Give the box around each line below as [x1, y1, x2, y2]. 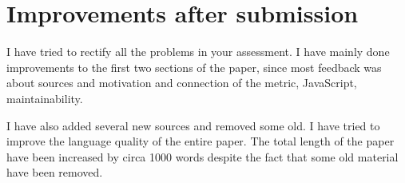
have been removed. [6, 164, 103, 181]
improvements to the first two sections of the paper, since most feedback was [6, 58, 382, 75]
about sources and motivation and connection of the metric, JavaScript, [6, 74, 357, 91]
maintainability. [6, 90, 83, 106]
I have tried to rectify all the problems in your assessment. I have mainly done [6, 43, 390, 60]
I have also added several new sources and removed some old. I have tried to [6, 117, 380, 133]
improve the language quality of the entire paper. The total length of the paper [6, 133, 395, 149]
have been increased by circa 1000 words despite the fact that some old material [6, 148, 399, 165]
